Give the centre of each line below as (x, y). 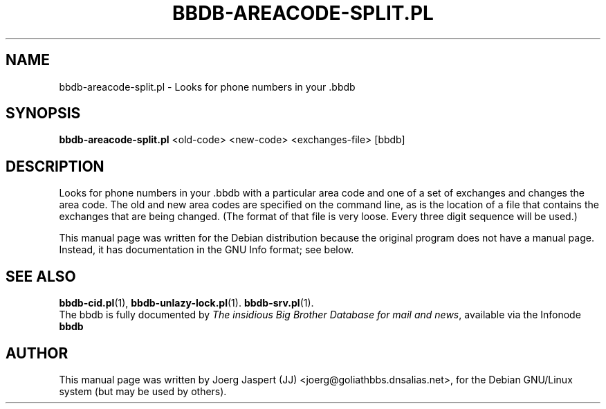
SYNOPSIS (43, 113)
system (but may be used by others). (143, 391)
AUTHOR (37, 353)
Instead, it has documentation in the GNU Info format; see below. (206, 250)
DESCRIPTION (55, 166)
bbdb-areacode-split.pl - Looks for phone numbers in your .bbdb (207, 87)
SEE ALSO (41, 276)
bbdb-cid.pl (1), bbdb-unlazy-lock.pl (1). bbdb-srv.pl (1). (186, 303)
